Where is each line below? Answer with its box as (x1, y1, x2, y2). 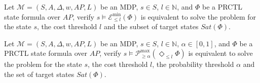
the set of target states (4, 68, 75, 79)
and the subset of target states (103, 21, 199, 32)
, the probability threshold (152, 59, 234, 69)
